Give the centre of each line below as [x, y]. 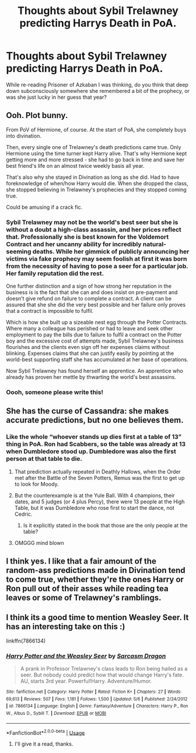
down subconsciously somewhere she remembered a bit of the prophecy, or [98, 91]
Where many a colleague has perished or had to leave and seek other [90, 329]
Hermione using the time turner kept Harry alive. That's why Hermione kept [97, 153]
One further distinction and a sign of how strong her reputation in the [89, 286]
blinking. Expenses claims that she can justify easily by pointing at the [90, 353]
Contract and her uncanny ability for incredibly [74, 244]
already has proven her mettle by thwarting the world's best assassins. [91, 377]
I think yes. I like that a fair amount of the [81, 562]
